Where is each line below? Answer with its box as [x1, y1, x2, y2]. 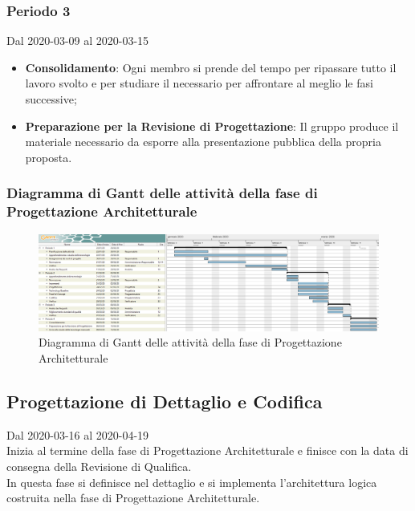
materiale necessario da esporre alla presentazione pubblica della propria [25, 133, 381, 150]
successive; [25, 91, 77, 107]
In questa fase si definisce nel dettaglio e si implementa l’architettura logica [6, 473, 377, 490]
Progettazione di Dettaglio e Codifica [6, 389, 323, 413]
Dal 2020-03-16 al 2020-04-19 [6, 426, 149, 443]
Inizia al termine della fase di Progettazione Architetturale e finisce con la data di [6, 442, 409, 459]
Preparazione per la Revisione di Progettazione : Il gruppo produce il [25, 117, 399, 134]
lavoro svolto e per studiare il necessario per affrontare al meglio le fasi [25, 75, 373, 91]
